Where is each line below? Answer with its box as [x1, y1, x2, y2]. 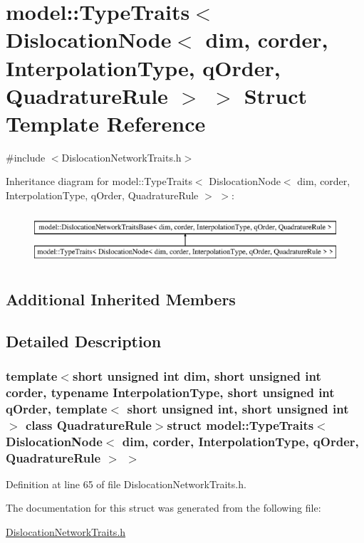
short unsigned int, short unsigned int [127, 399, 349, 417]
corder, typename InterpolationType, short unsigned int [6, 383, 335, 401]
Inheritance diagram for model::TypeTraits [6, 174, 192, 189]
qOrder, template [6, 399, 108, 417]
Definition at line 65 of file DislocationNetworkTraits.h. [6, 476, 246, 491]
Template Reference [6, 108, 206, 137]
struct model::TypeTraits [167, 416, 314, 433]
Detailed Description [6, 330, 162, 352]
